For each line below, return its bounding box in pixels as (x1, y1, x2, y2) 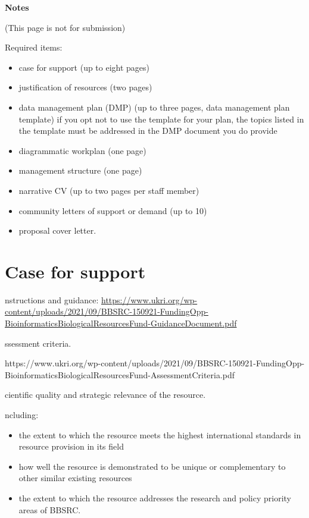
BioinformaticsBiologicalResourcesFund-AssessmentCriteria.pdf (5, 368, 235, 381)
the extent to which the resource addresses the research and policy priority (18, 491, 291, 504)
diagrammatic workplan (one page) (18, 144, 146, 156)
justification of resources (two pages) (18, 81, 152, 93)
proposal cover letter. (18, 224, 96, 237)
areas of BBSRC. (18, 503, 81, 516)
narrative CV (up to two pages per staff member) (18, 184, 199, 196)
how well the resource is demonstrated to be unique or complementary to (18, 460, 286, 472)
